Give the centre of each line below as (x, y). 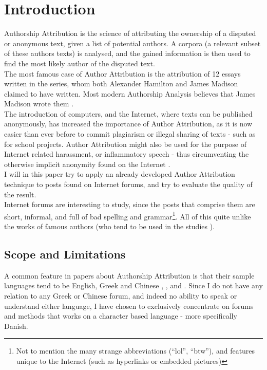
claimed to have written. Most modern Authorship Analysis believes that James (130, 93)
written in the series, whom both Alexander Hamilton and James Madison (121, 84)
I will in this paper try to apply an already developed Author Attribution (120, 174)
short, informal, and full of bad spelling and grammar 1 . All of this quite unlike (128, 215)
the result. (20, 194)
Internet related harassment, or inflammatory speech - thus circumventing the (127, 154)
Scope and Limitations (65, 254)
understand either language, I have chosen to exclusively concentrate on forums (129, 306)
